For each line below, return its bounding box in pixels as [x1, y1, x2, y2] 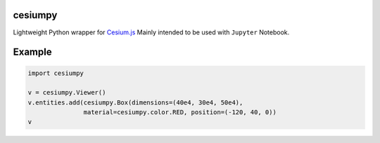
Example [13, 46, 52, 58]
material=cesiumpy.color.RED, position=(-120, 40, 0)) [83, 109, 277, 116]
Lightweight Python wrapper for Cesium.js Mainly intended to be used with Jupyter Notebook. [13, 28, 290, 36]
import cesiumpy [27, 69, 84, 77]
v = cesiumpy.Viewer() [27, 88, 106, 97]
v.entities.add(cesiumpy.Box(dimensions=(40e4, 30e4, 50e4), [27, 98, 243, 107]
